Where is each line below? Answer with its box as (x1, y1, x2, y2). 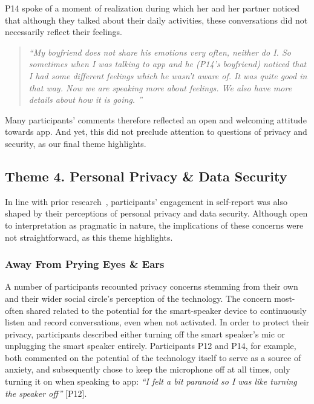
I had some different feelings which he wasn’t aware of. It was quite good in (28, 69, 307, 82)
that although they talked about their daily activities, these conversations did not (5, 13, 308, 26)
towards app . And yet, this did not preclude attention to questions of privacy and (5, 125, 307, 138)
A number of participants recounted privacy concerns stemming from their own (5, 280, 298, 293)
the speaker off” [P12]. (5, 386, 87, 399)
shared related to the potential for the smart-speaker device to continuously (26, 304, 307, 316)
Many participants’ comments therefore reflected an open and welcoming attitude (5, 113, 307, 126)
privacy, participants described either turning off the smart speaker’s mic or (5, 327, 286, 340)
